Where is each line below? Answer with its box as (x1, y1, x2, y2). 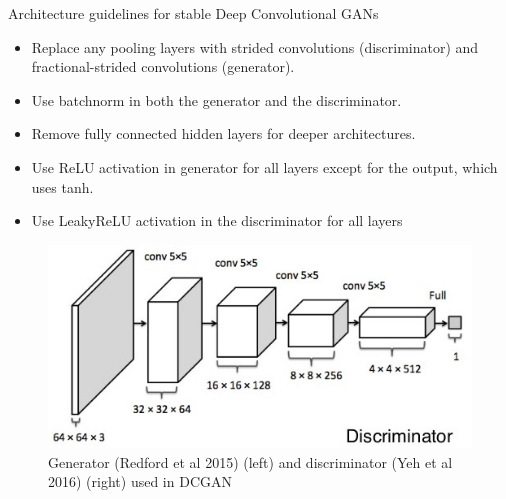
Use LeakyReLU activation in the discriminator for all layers (31, 210, 403, 231)
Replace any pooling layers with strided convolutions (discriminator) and (31, 36, 479, 57)
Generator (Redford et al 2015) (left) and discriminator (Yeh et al (48, 451, 453, 472)
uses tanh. (31, 176, 94, 197)
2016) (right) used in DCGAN (48, 471, 232, 492)
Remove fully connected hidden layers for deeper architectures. (31, 123, 416, 144)
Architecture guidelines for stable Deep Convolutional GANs (8, 3, 379, 23)
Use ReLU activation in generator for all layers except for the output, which (31, 156, 498, 177)
